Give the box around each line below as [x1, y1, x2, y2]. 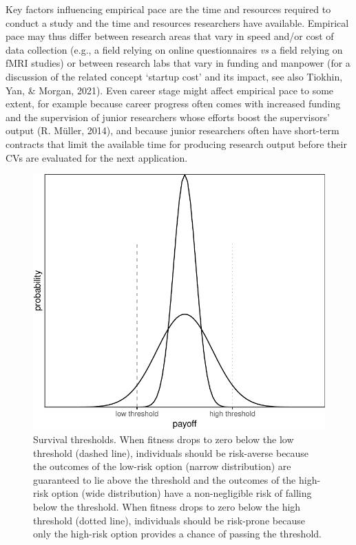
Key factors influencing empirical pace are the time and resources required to [6, 2, 331, 16]
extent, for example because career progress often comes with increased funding [6, 96, 341, 111]
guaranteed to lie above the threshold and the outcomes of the [33, 472, 296, 487]
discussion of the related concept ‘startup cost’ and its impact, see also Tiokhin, [6, 69, 343, 83]
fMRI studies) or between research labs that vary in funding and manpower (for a [6, 56, 350, 70]
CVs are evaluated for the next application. [6, 150, 188, 164]
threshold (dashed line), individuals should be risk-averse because [33, 445, 309, 460]
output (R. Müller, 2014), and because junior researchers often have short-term [6, 123, 339, 138]
